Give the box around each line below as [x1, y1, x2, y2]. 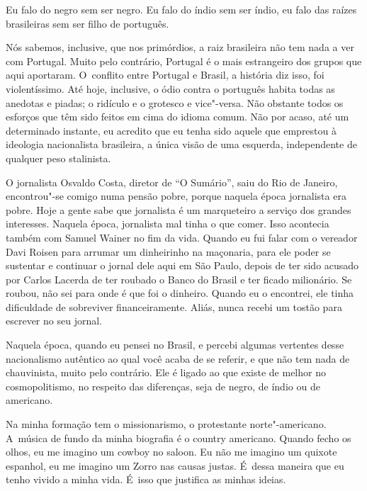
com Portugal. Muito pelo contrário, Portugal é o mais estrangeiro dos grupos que [6, 53, 362, 68]
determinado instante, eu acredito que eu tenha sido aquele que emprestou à [6, 123, 337, 137]
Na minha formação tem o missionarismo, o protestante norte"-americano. [6, 417, 327, 431]
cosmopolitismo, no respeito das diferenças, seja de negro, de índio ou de [6, 378, 320, 393]
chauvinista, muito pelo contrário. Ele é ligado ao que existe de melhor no [6, 365, 326, 380]
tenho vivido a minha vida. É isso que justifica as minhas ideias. [6, 472, 286, 487]
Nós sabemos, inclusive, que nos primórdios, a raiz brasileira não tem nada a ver [6, 40, 354, 55]
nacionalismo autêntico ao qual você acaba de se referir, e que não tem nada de [6, 351, 350, 366]
